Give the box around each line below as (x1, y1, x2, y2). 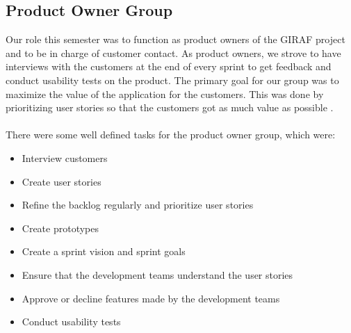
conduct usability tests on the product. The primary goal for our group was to (6, 72, 339, 87)
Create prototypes (22, 220, 99, 235)
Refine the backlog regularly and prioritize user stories (22, 197, 254, 212)
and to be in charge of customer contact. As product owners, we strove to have (6, 45, 341, 60)
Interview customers (22, 150, 108, 165)
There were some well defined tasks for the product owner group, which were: (6, 127, 336, 142)
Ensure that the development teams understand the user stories (22, 267, 293, 282)
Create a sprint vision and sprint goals (22, 244, 186, 259)
